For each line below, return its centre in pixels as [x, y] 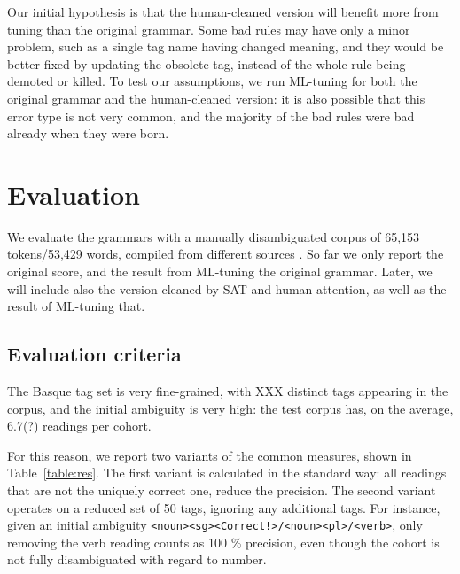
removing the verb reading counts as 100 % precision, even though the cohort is [223, 542]
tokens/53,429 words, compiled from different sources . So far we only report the [226, 254]
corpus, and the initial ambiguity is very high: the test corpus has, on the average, [230, 408]
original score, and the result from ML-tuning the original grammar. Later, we [220, 271]
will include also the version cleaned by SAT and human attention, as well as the [227, 288]
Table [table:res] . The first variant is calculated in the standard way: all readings [227, 473]
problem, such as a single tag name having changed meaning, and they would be [226, 47]
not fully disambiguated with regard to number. [137, 559]
